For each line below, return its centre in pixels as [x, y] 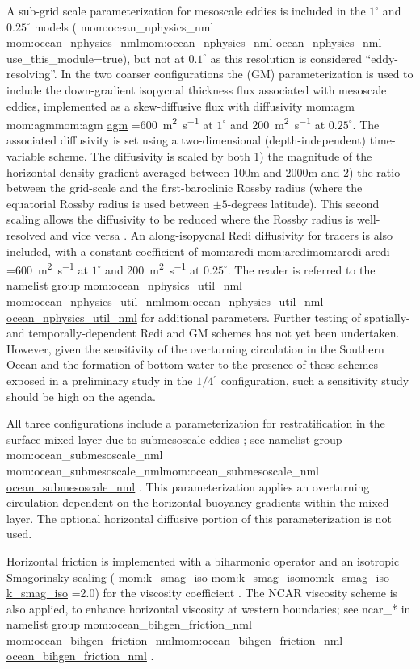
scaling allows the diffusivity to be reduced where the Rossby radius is [180, 219]
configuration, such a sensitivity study [315, 380]
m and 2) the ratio [354, 171]
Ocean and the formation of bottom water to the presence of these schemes [193, 364]
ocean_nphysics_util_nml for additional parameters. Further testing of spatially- [208, 317]
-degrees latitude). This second [303, 203]
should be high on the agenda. [81, 396]
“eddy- [382, 58]
